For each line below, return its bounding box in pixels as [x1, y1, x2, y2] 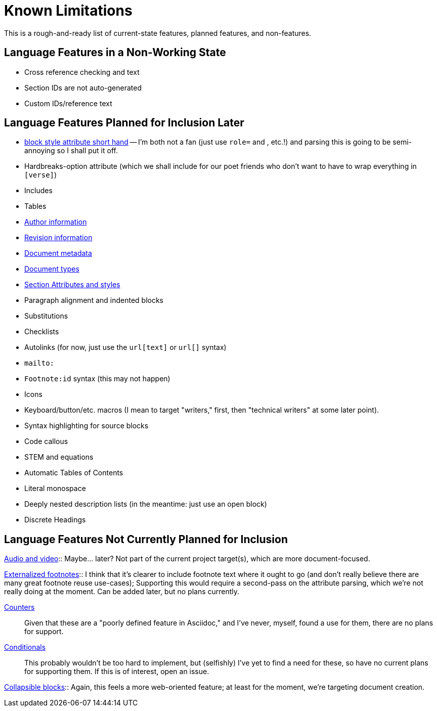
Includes [24, 186, 53, 195]
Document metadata [24, 249, 92, 258]
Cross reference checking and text [24, 67, 140, 76]
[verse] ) [24, 170, 57, 180]
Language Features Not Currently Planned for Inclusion [4, 532, 288, 546]
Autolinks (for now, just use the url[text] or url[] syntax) [24, 343, 227, 352]
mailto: [24, 359, 55, 368]
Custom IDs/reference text [24, 99, 112, 108]
